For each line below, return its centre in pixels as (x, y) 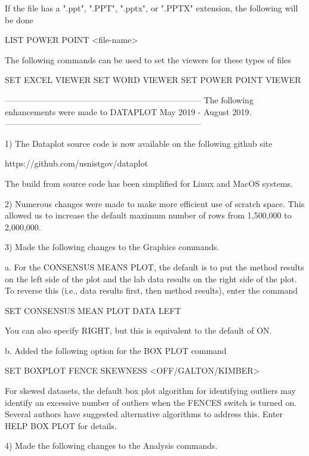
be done (19, 19)
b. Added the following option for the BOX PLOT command (116, 350)
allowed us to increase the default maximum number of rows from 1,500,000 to (148, 215)
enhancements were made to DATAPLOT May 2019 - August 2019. (128, 111)
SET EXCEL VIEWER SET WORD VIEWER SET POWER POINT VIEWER (153, 80)
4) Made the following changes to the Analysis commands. (111, 446)
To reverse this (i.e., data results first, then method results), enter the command (152, 290)
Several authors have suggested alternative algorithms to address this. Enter (144, 414)
